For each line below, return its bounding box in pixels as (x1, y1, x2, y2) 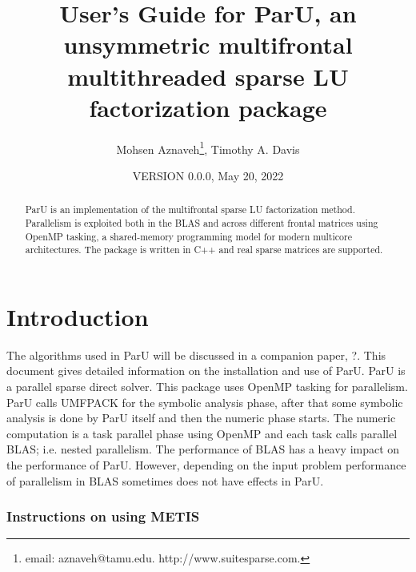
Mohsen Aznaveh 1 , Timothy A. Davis (116, 138, 300, 157)
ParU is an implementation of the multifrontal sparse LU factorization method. (25, 203, 356, 216)
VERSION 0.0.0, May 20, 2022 (132, 167, 284, 183)
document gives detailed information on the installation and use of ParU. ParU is (6, 362, 406, 379)
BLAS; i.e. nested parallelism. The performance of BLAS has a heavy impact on (6, 441, 400, 457)
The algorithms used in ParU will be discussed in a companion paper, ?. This (6, 346, 386, 363)
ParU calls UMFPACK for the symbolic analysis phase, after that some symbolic (6, 393, 403, 410)
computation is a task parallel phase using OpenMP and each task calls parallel (6, 425, 398, 441)
